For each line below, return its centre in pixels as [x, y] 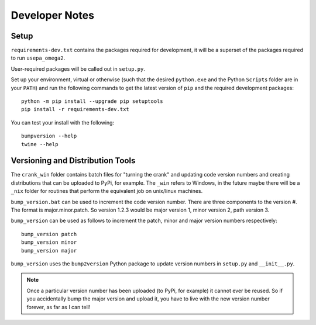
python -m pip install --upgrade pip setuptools [92, 101]
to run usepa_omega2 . [38, 58]
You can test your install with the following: [62, 122]
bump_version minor [49, 242]
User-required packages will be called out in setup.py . [78, 69]
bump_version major [49, 250]
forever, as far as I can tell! [59, 307]
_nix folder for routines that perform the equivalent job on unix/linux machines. [107, 191]
